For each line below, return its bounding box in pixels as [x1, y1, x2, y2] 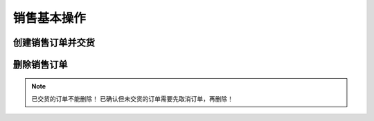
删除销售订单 [12, 59, 68, 71]
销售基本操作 [12, 10, 87, 26]
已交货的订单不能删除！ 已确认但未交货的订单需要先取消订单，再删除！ [31, 94, 233, 103]
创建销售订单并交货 [12, 37, 95, 48]
